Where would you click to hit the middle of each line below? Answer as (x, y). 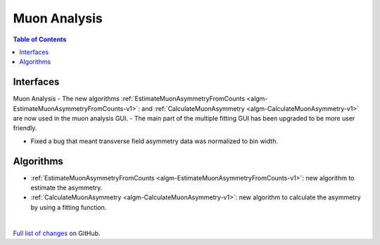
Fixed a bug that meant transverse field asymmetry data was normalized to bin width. (154, 141)
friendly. (25, 128)
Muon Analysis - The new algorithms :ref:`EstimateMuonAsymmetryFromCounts (129, 99)
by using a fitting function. (69, 207)
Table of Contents (40, 39)
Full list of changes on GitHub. (57, 233)
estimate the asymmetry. (66, 188)
